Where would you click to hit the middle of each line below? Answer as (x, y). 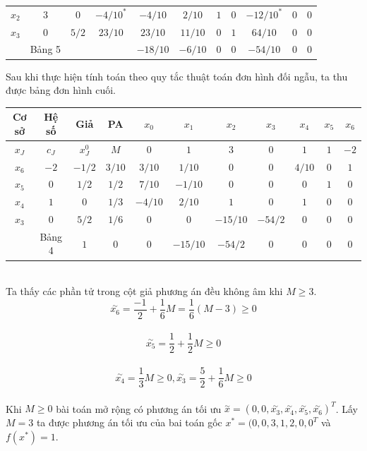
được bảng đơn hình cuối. (61, 90)
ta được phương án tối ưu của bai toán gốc (129, 422)
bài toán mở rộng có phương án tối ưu (139, 408)
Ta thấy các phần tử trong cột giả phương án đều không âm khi (144, 291)
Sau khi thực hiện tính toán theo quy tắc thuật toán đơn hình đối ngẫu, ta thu (177, 76)
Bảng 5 (46, 49)
